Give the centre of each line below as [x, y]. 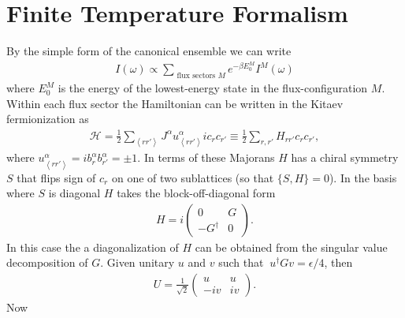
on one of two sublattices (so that [193, 177]
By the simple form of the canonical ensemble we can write [149, 51]
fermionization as [48, 119]
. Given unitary [137, 262]
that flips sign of [56, 177]
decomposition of [47, 262]
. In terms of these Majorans [206, 157]
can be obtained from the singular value [291, 247]
